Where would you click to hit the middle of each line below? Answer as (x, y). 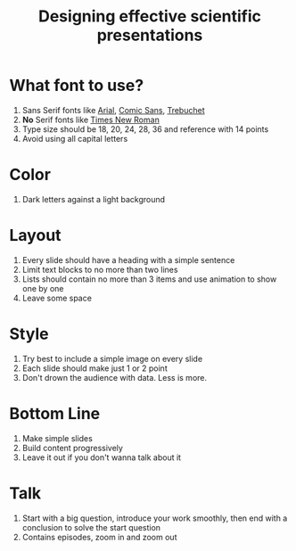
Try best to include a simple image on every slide (112, 358)
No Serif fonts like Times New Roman (91, 119)
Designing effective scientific (150, 16)
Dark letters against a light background (94, 199)
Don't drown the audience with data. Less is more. (115, 377)
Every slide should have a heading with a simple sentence (128, 259)
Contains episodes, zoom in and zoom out (99, 537)
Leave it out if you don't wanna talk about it (101, 457)
